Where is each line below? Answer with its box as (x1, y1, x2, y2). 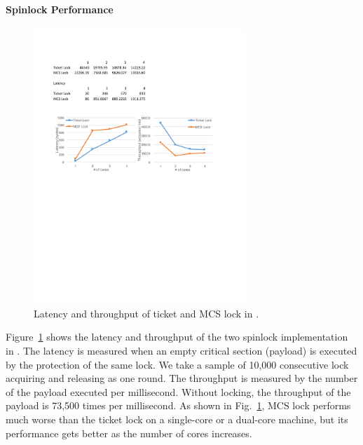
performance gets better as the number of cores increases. (6, 425, 252, 440)
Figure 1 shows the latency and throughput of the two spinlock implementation (6, 329, 348, 344)
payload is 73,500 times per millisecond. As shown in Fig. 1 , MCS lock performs (6, 398, 351, 413)
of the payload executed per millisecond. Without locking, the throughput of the (6, 384, 351, 399)
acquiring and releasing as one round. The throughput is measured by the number (6, 371, 358, 385)
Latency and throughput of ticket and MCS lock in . (34, 306, 259, 320)
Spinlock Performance (6, 1, 114, 16)
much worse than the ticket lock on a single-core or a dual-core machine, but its (6, 411, 348, 426)
